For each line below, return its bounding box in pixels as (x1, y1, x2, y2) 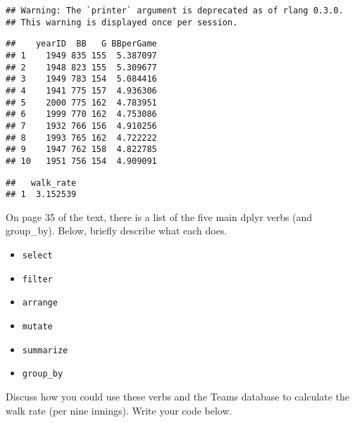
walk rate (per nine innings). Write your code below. (6, 403, 232, 417)
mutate (22, 322, 53, 332)
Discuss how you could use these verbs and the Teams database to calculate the (6, 389, 350, 403)
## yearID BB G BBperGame (6, 39, 157, 49)
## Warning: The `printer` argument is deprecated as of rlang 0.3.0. (6, 6, 344, 15)
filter (22, 274, 53, 284)
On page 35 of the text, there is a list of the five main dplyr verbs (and (6, 209, 313, 224)
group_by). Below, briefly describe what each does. (6, 223, 228, 238)
